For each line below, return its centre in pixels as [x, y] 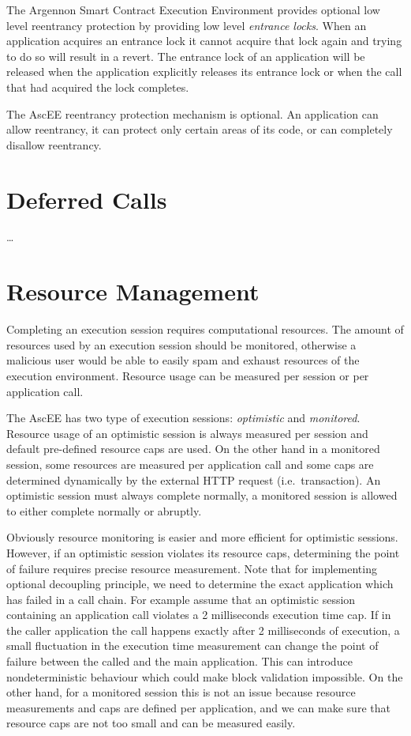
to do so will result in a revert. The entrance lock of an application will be [186, 56]
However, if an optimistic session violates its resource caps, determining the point [203, 552]
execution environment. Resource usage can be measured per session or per [188, 375]
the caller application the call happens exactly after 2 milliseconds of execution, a [203, 630]
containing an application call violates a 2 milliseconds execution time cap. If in [199, 615]
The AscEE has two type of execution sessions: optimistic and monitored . [183, 418]
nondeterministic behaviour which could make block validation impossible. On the [205, 676]
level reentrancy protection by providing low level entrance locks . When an [187, 25]
